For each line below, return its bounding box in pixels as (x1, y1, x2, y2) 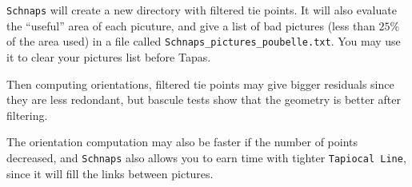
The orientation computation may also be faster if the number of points (6, 133, 358, 150)
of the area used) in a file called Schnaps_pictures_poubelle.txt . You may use (6, 33, 401, 50)
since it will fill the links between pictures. (6, 165, 214, 181)
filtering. (6, 106, 48, 123)
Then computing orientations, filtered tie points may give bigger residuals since (6, 75, 394, 92)
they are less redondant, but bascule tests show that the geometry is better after (6, 91, 402, 108)
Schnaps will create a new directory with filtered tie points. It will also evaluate (6, 2, 397, 18)
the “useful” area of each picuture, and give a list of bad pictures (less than (6, 17, 375, 34)
